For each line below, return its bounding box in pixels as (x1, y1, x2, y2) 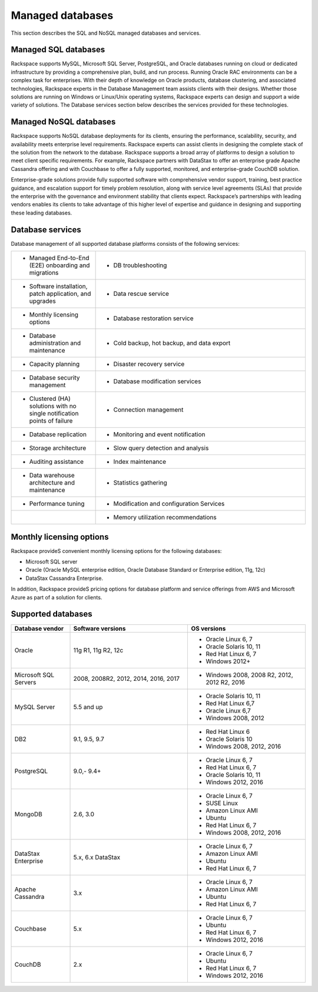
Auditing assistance (29, 457, 84, 466)
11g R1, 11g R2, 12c (73, 646, 124, 654)
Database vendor (14, 624, 64, 632)
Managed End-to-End (29, 254, 90, 262)
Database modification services (113, 377, 201, 385)
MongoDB (14, 810, 42, 818)
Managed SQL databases (11, 45, 105, 55)
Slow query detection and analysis (113, 444, 209, 452)
